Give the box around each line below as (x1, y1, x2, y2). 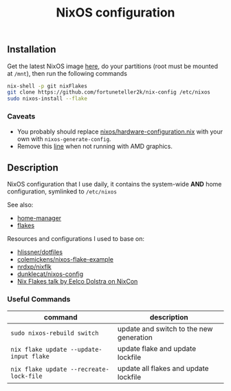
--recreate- (70, 365, 110, 373)
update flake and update (117, 344, 197, 353)
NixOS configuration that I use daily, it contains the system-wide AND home (7, 180, 222, 189)
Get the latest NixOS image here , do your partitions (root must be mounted (7, 62, 219, 70)
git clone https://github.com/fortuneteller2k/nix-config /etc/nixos (7, 89, 211, 96)
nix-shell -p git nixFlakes (7, 83, 88, 89)
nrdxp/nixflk (16, 263, 52, 271)
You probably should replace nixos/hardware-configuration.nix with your (16, 127, 223, 136)
